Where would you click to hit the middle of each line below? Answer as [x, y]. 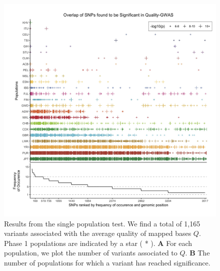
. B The [197, 253]
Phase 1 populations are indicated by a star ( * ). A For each [98, 243]
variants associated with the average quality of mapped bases [98, 233]
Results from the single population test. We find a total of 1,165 [102, 223]
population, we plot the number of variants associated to [91, 253]
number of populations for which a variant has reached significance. [107, 262]
